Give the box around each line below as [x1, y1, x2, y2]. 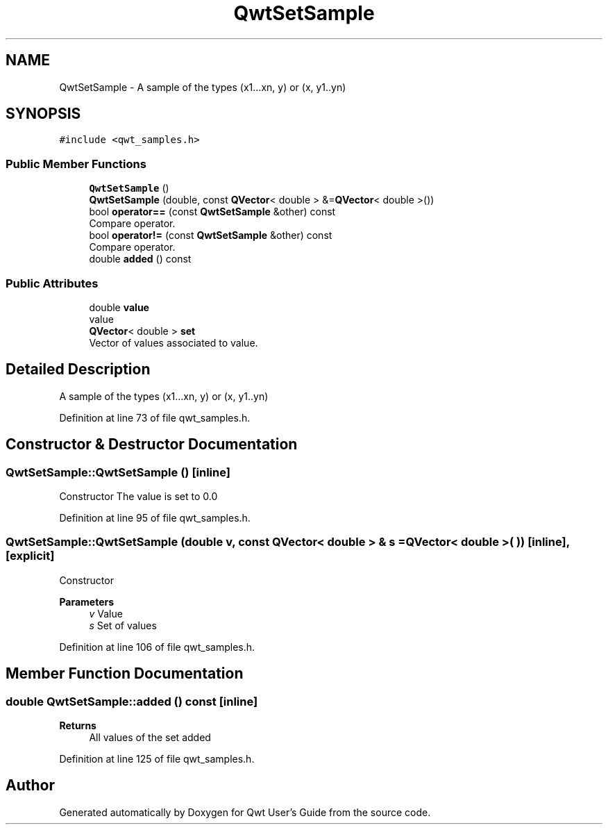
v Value [89, 607, 123, 620]
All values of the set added [89, 731, 211, 743]
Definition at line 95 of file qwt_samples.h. [59, 512, 251, 524]
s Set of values [89, 619, 157, 631]
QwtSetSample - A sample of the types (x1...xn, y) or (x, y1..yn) [59, 81, 346, 93]
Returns [59, 719, 96, 731]
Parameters [59, 595, 115, 608]
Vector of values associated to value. [89, 336, 258, 349]
